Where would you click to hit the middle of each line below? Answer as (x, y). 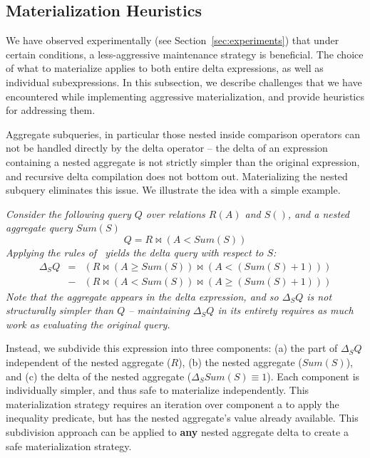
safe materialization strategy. (69, 446)
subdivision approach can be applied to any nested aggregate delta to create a (177, 431)
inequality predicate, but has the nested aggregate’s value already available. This (182, 418)
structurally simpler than (60, 310)
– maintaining (159, 310)
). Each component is (313, 376)
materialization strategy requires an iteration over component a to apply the (173, 404)
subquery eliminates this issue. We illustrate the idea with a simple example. (173, 190)
